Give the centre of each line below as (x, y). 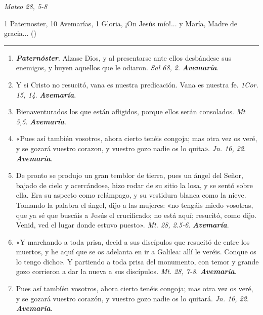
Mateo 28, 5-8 (26, 6)
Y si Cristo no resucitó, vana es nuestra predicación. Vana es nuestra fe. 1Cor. (137, 84)
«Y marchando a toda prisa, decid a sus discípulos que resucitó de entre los (133, 241)
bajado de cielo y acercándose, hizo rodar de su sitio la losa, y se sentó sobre (134, 185)
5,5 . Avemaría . (41, 121)
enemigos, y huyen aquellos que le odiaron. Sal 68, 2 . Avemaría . (117, 67)
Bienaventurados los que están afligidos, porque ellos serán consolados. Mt (130, 111)
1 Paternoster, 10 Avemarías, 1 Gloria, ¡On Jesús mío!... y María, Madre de (121, 23)
